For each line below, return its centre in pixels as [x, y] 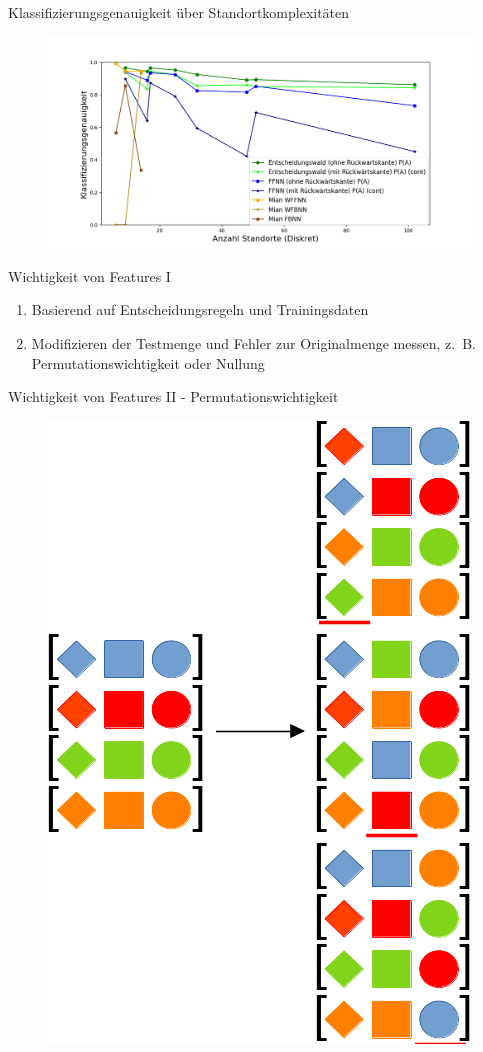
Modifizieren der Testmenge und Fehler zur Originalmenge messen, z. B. [253, 342]
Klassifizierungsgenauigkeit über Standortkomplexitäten [179, 12]
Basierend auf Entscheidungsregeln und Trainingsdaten [200, 309]
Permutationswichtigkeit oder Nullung [148, 362]
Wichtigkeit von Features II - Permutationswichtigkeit [173, 396]
